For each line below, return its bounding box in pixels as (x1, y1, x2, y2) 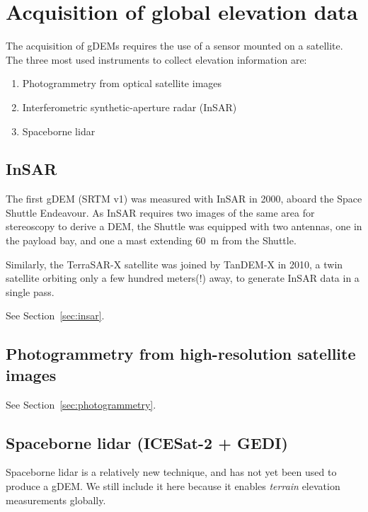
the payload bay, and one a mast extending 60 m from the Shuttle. (6, 233, 297, 248)
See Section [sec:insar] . (6, 308, 105, 323)
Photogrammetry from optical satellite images (22, 76, 222, 91)
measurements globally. (6, 492, 106, 507)
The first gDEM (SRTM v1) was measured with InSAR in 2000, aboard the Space (6, 191, 362, 206)
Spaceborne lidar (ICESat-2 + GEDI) (6, 431, 288, 453)
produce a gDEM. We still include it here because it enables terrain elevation (6, 479, 340, 494)
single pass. (6, 284, 54, 299)
